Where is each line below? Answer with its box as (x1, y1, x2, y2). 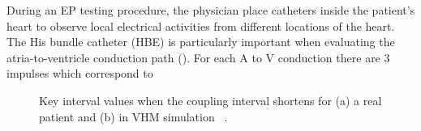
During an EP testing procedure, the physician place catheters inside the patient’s (6, 2, 415, 18)
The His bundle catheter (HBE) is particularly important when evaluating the (6, 33, 395, 50)
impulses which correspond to (6, 65, 153, 82)
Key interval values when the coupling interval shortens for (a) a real (39, 91, 382, 108)
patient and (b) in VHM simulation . (39, 108, 228, 125)
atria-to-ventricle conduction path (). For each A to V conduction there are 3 (6, 49, 390, 65)
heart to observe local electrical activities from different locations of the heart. (6, 17, 395, 34)
